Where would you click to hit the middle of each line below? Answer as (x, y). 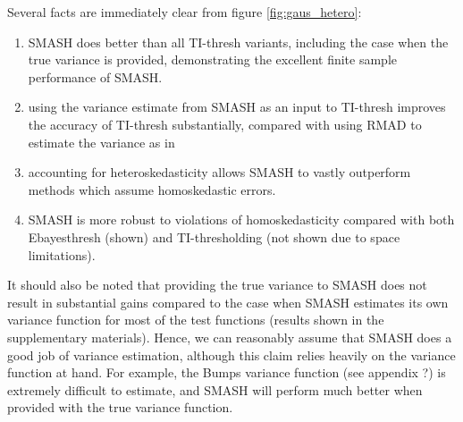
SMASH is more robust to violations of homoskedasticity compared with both (241, 219)
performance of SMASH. (95, 76)
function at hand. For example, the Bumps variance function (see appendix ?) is (227, 372)
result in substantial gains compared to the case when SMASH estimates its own (228, 302)
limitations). (62, 254)
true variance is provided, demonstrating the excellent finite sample (213, 59)
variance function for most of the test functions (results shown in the (196, 320)
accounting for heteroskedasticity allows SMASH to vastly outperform (219, 172)
